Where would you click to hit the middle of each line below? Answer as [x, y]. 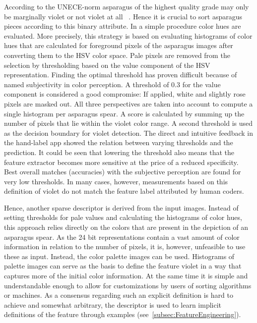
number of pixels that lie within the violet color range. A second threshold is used [128, 123]
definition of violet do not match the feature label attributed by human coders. [124, 191]
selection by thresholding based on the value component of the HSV [107, 65]
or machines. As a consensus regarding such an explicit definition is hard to [119, 295]
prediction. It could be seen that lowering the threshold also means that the [119, 152]
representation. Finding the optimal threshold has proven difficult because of [121, 75]
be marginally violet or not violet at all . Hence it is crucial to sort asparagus [123, 16]
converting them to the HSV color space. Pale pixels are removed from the [117, 55]
